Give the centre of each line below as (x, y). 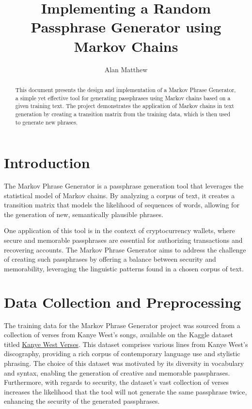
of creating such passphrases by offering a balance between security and (110, 259)
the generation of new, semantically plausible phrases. (84, 214)
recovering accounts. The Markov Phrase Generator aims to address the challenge (125, 249)
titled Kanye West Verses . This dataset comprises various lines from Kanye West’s (126, 344)
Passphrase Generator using (126, 27)
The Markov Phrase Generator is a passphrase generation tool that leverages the (124, 186)
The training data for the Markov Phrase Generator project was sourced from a (122, 325)
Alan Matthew (126, 69)
